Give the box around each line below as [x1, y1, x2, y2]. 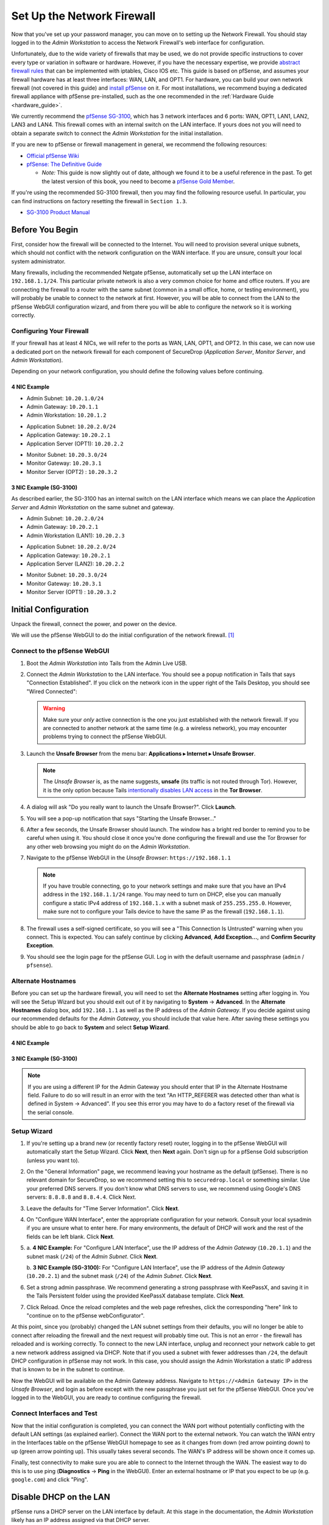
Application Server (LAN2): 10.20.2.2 [26, 560, 125, 567]
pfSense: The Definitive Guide [26, 160, 102, 168]
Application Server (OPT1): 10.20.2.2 [26, 440, 124, 447]
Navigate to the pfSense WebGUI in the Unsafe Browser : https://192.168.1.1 [26, 854, 231, 861]
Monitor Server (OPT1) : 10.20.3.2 [26, 589, 116, 596]
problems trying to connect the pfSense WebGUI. [43, 733, 167, 741]
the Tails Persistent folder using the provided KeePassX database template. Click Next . [26, 1292, 245, 1299]
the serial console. [27, 1108, 74, 1116]
